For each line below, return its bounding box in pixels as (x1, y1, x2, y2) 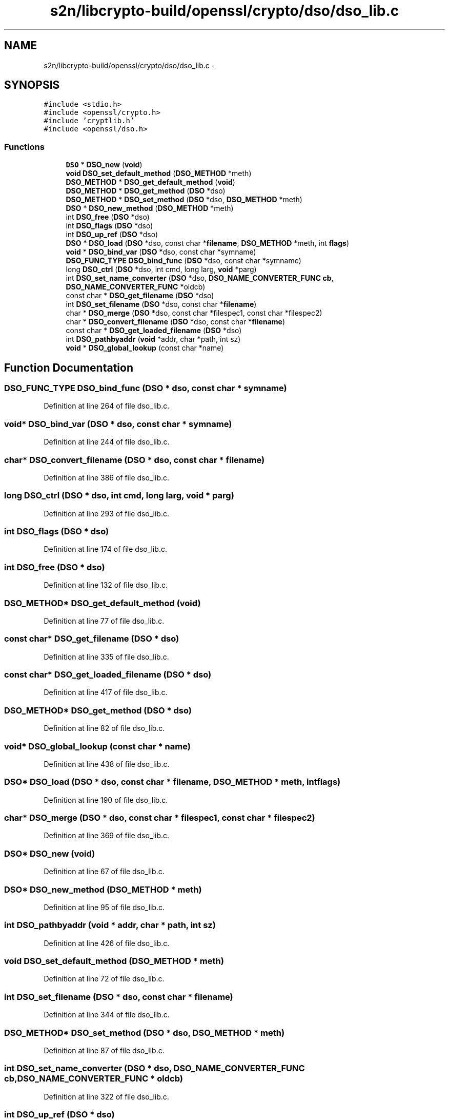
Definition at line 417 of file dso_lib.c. (44, 688, 168, 697)
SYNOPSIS (4, 79, 60, 92)
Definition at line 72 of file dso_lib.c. (44, 974, 165, 983)
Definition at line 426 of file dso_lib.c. (44, 938, 170, 948)
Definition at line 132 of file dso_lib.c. (44, 581, 168, 590)
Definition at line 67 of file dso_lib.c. (44, 867, 165, 876)
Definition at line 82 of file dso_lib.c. (44, 724, 165, 733)
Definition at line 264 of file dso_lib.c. (44, 401, 170, 411)
